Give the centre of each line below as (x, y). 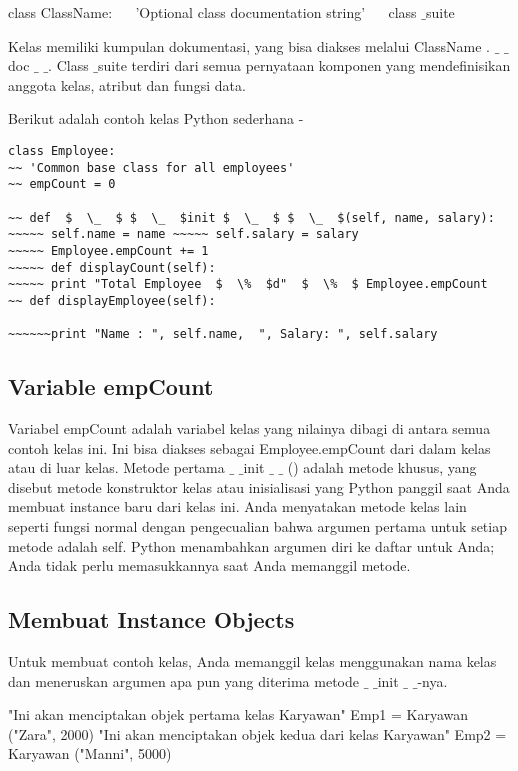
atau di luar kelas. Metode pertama (116, 467)
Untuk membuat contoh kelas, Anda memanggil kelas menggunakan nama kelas (252, 661)
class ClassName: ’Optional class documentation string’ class (212, 12)
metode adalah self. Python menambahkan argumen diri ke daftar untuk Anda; (251, 545)
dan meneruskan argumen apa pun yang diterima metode (183, 680)
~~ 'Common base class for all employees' (151, 167)
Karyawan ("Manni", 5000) (90, 753)
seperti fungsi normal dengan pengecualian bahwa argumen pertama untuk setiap (257, 526)
